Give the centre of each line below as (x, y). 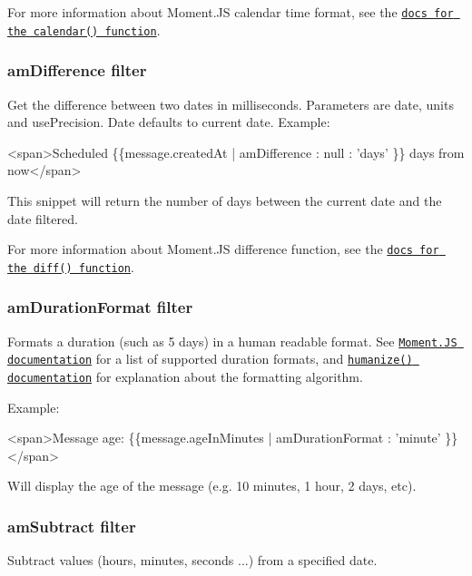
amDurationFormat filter (100, 307)
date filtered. (43, 218)
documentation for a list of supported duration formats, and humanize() (210, 359)
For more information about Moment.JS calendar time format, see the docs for (231, 12)
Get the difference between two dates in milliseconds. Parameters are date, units (231, 104)
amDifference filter (77, 70)
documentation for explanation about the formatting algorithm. (185, 376)
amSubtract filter (72, 526)
